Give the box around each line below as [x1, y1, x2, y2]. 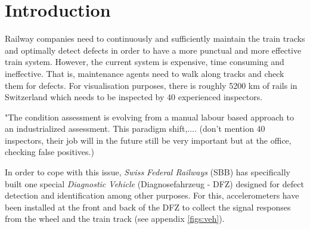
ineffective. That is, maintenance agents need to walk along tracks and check [5, 67, 284, 79]
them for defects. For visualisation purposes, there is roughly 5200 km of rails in [5, 79, 297, 91]
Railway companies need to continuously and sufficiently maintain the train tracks [5, 32, 305, 45]
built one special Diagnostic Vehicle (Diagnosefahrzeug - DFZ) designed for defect [5, 177, 304, 190]
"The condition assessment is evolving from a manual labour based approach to [5, 110, 294, 123]
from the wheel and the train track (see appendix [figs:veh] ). [5, 212, 225, 225]
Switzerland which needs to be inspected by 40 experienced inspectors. [5, 91, 263, 103]
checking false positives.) [5, 146, 94, 158]
